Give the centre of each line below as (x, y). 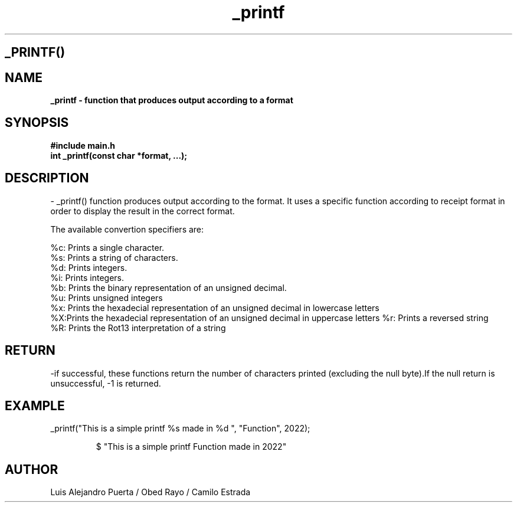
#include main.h (83, 145)
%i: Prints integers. (87, 277)
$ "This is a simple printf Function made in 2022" (191, 447)
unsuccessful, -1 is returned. (106, 383)
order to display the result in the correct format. (143, 211)
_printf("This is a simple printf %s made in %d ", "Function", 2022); (180, 429)
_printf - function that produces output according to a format (172, 100)
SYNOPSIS (37, 123)
